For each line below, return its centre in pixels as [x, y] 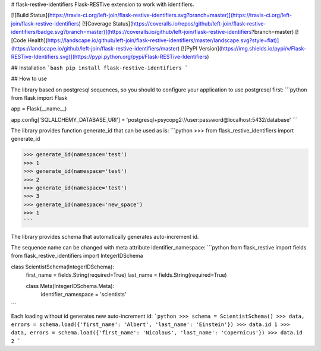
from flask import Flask [39, 97]
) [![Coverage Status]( [106, 23]
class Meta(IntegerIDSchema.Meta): [70, 286]
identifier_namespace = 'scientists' [84, 294]
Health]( [37, 40]
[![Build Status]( [30, 15]
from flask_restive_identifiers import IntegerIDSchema [77, 256]
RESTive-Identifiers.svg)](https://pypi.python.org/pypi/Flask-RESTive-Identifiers [109, 57]
